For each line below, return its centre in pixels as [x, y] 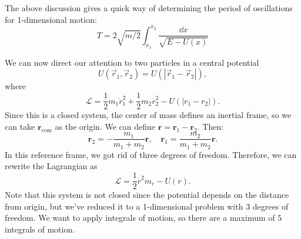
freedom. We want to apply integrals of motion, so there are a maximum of [140, 218]
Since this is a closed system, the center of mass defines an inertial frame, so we [148, 115]
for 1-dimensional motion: [51, 19]
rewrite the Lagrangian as [51, 166]
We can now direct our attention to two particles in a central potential [132, 62]
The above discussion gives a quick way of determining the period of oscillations [149, 8]
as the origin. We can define [105, 126]
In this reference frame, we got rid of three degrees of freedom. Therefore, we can [151, 154]
